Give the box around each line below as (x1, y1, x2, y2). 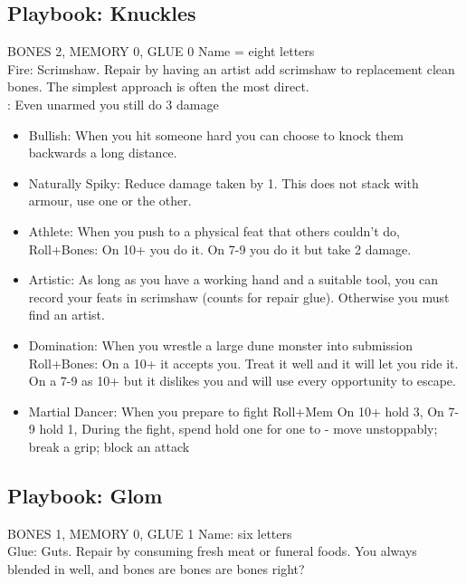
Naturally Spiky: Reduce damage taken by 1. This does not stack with (28, 173, 419, 192)
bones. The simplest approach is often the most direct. (7, 77, 309, 96)
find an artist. (28, 305, 105, 324)
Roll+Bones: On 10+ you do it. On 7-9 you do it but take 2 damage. (28, 239, 412, 258)
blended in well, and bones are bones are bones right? (7, 559, 305, 578)
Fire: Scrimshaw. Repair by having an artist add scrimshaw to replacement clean (7, 59, 455, 78)
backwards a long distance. (28, 143, 177, 162)
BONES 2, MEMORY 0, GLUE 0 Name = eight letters (7, 42, 315, 61)
